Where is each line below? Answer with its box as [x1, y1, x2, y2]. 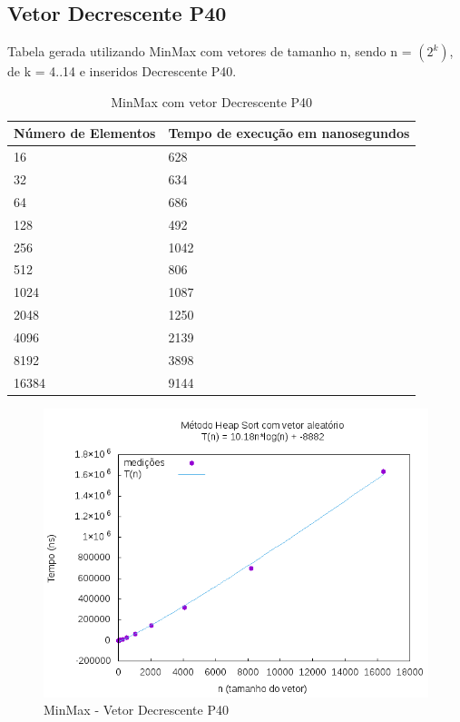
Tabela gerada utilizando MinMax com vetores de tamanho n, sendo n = [7, 42, 412, 61]
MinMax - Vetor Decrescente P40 [44, 700, 229, 719]
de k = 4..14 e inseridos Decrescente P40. [7, 62, 237, 81]
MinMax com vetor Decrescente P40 [111, 92, 313, 111]
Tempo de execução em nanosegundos [168, 124, 410, 143]
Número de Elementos [14, 124, 156, 143]
